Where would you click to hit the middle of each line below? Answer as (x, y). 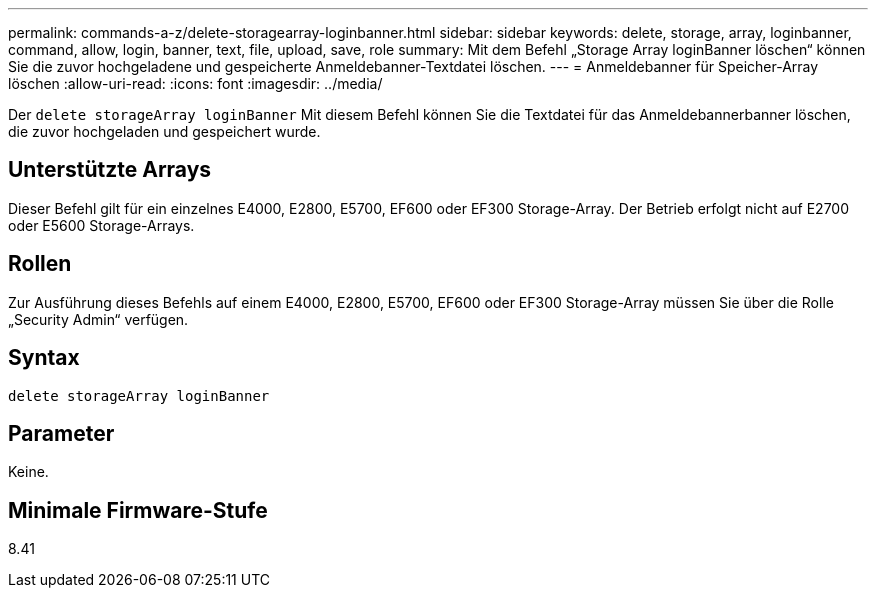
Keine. (28, 472)
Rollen (40, 264)
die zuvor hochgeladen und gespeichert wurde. (164, 131)
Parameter (61, 433)
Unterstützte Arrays (110, 170)
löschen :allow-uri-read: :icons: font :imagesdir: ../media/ (195, 83)
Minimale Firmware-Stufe (138, 510)
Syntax (44, 358)
